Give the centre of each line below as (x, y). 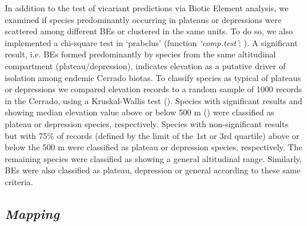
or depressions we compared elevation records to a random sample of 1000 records (153, 89)
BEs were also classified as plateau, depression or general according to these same (153, 170)
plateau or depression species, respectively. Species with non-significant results (147, 123)
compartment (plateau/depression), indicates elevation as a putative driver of (145, 65)
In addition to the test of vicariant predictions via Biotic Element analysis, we (147, 8)
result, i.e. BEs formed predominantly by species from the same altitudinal (140, 54)
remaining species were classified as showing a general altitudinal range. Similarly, (153, 158)
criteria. (19, 181)
